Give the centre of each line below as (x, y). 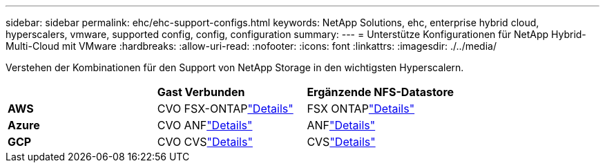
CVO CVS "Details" (205, 142)
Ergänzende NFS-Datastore (381, 92)
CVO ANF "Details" (205, 125)
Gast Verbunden (201, 92)
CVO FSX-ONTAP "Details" (225, 109)
